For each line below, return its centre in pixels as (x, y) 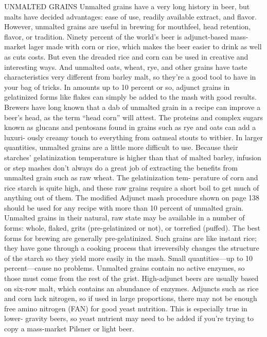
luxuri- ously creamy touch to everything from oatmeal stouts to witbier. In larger (133, 137)
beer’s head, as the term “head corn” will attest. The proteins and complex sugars (134, 117)
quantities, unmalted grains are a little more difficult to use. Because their (121, 147)
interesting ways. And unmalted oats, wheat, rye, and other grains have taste (126, 67)
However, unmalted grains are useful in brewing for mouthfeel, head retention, (128, 26)
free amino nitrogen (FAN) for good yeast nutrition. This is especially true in (126, 308)
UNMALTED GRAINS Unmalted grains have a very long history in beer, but (127, 6)
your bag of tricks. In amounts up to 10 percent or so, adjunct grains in (117, 87)
